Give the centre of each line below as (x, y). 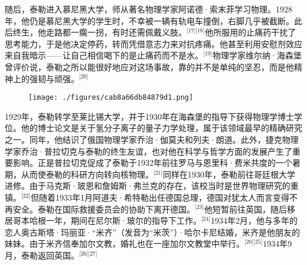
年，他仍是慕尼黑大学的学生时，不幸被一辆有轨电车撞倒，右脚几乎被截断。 (149, 20)
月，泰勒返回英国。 (42, 255)
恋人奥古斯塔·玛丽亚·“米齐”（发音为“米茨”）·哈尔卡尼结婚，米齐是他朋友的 (153, 232)
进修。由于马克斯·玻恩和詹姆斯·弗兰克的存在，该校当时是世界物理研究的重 (152, 186)
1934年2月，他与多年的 (254, 220)
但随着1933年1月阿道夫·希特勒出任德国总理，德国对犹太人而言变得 (160, 197)
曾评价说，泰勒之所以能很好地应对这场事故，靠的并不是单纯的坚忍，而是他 (149, 66)
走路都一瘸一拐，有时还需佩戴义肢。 (116, 32)
